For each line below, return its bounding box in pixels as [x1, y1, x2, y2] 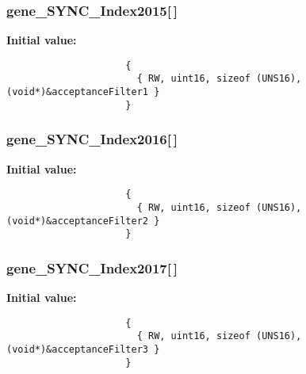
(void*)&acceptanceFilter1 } [6, 86, 160, 98]
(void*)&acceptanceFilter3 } [6, 344, 160, 355]
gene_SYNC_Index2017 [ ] [6, 258, 178, 277]
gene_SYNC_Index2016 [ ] [6, 129, 178, 149]
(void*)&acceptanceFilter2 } [6, 215, 160, 227]
